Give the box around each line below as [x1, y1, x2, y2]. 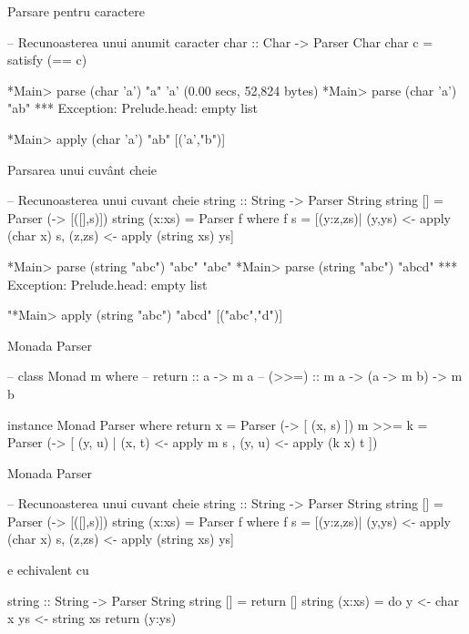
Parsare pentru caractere [7, 2, 145, 20]
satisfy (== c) [7, 50, 87, 69]
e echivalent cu [7, 560, 89, 579]
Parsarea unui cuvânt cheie [7, 159, 158, 179]
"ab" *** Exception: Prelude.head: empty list [7, 98, 259, 118]
